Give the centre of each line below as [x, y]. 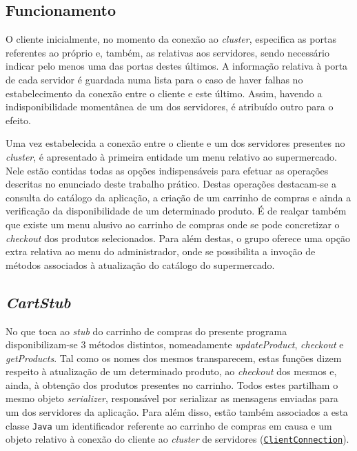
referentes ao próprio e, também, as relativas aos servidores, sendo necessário [167, 52]
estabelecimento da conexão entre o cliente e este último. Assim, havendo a [164, 93]
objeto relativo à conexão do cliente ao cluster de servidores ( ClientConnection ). [177, 439]
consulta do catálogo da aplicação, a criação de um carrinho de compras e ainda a [178, 197]
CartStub [38, 302]
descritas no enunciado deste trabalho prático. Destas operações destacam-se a [171, 184]
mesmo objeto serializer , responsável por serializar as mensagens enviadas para [172, 398]
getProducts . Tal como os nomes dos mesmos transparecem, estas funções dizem [174, 358]
